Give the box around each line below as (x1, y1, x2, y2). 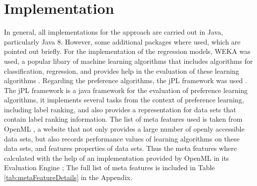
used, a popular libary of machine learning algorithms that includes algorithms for (4, 55, 253, 66)
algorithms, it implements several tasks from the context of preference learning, (4, 94, 244, 105)
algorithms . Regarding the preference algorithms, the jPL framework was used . (4, 75, 247, 86)
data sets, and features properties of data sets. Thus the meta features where (4, 143, 237, 153)
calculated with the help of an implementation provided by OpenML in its (4, 152, 229, 163)
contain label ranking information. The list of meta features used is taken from (4, 114, 243, 124)
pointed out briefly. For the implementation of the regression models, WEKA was (4, 46, 251, 56)
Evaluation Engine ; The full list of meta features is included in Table (4, 162, 215, 173)
